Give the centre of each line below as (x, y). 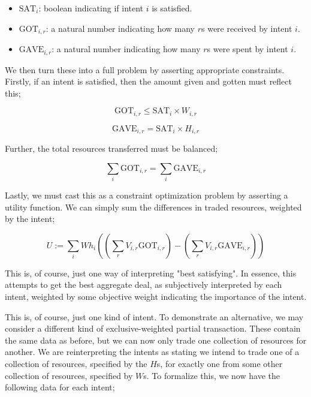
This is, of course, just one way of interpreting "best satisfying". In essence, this (151, 273)
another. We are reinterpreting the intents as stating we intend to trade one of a (152, 352)
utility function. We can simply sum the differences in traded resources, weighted (153, 207)
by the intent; (30, 219)
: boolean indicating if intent (91, 8)
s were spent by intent (247, 49)
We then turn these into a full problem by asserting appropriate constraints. (145, 69)
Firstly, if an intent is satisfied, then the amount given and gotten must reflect (148, 81)
